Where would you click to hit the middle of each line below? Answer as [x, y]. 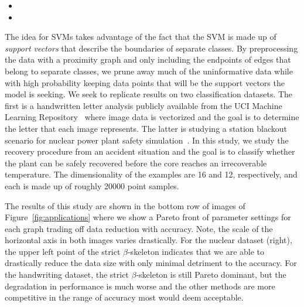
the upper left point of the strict [63, 251]
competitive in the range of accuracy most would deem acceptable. [124, 297]
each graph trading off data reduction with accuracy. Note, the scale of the [139, 228]
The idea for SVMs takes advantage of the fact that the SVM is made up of [141, 37]
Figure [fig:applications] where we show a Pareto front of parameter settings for [148, 217]
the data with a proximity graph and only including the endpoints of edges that [148, 59]
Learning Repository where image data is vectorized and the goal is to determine [152, 117]
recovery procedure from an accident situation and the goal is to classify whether [150, 151]
